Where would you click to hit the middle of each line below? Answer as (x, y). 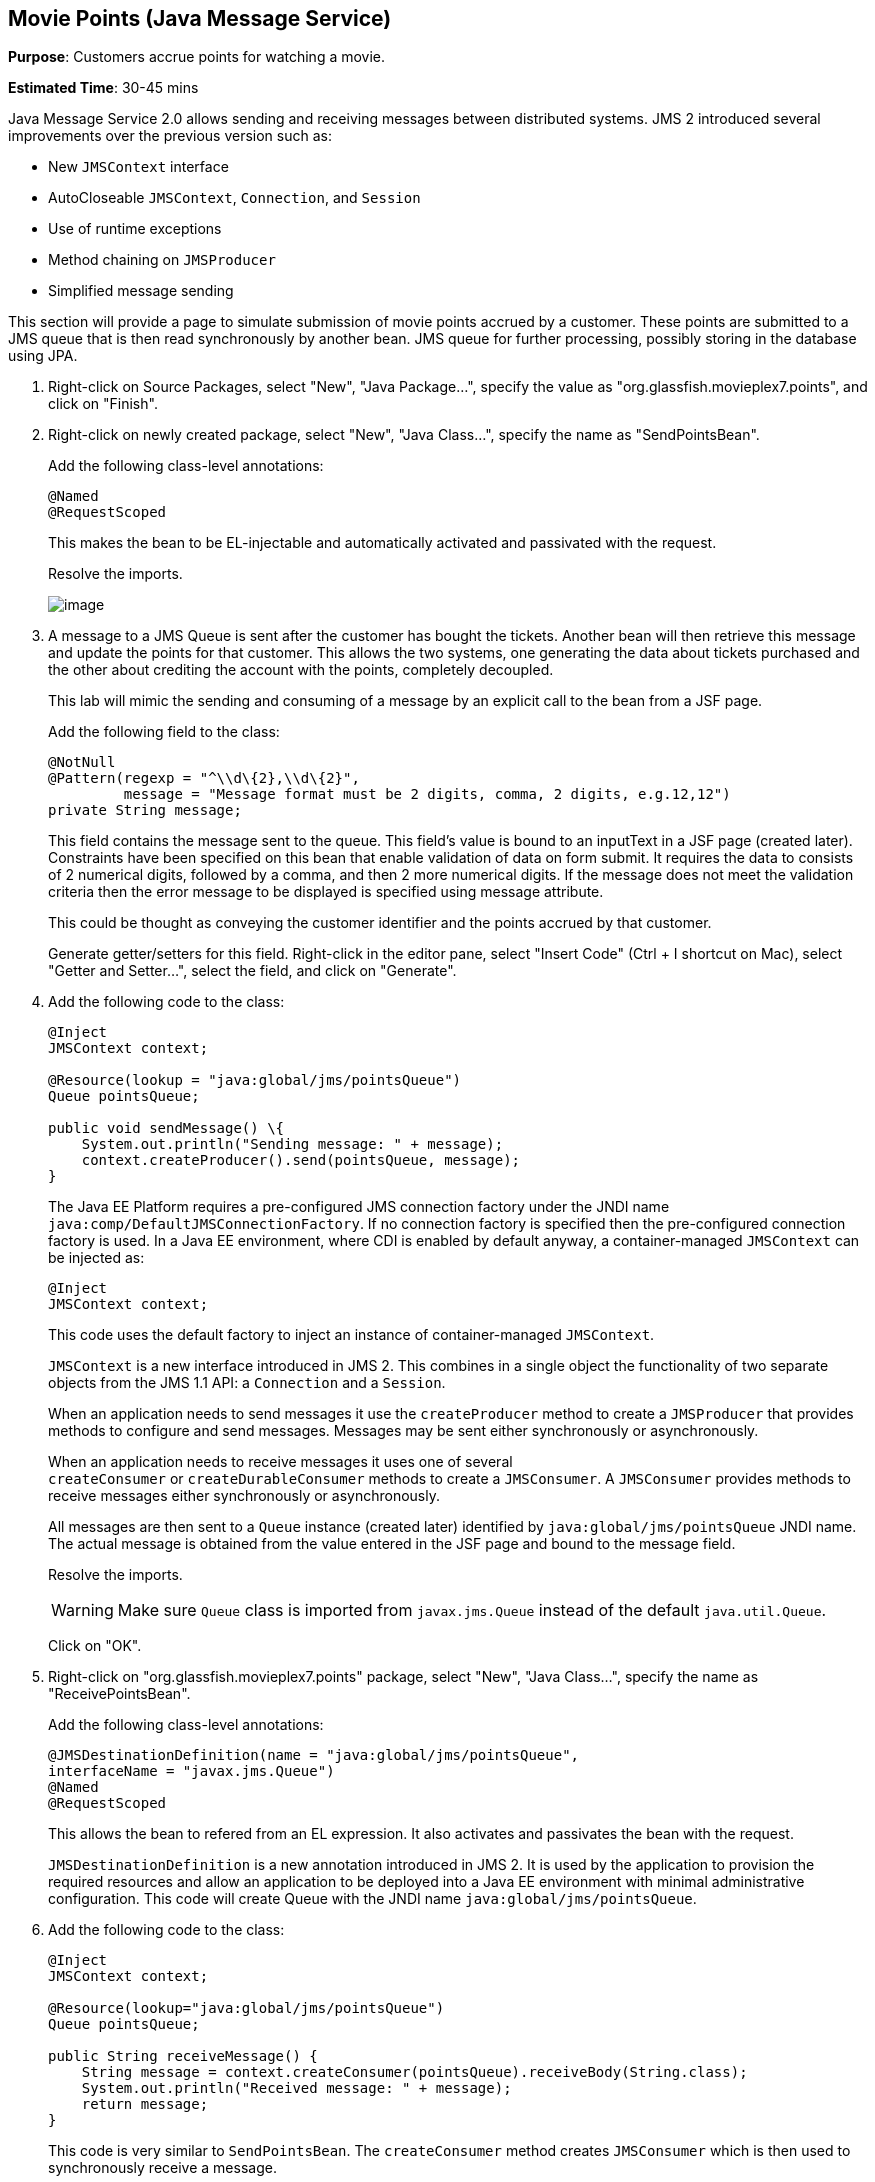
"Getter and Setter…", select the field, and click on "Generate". (252, 971)
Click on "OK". (95, 1646)
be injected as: (96, 1258)
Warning (82, 1610)
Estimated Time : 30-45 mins (103, 88)
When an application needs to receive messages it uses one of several (280, 1462)
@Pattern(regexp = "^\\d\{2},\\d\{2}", (204, 778)
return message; (145, 2104)
